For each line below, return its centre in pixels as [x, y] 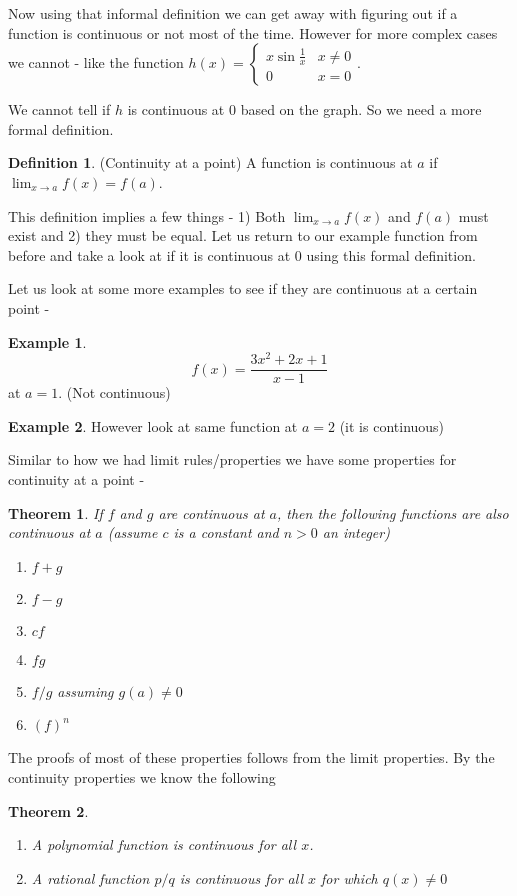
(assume [132, 532]
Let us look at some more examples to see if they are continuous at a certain [243, 288]
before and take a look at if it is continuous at [149, 254]
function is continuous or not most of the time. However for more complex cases [253, 32]
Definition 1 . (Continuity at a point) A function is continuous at [210, 162]
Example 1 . [47, 341]
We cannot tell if [59, 109]
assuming [85, 690]
